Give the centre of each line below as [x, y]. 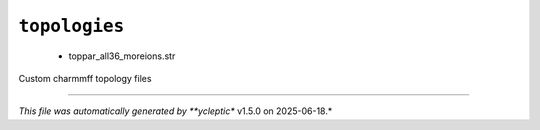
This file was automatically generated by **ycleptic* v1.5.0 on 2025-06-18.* [175, 111]
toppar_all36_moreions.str [122, 56]
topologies [71, 26]
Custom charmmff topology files [85, 78]
